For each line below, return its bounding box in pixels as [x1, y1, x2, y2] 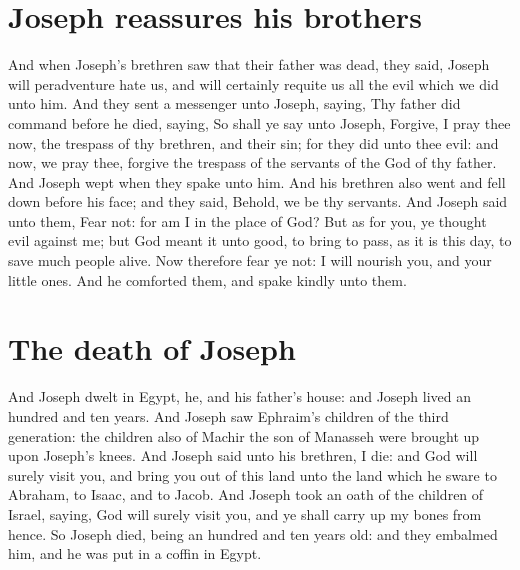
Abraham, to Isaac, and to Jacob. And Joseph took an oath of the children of [8, 484, 484, 505]
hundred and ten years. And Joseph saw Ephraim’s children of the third [8, 405, 449, 426]
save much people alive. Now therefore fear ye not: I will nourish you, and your [8, 250, 492, 271]
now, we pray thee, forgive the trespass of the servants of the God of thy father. [8, 152, 497, 173]
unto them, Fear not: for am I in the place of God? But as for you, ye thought [8, 210, 487, 231]
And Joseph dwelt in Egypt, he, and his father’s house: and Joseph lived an [8, 386, 472, 407]
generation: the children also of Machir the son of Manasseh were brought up [8, 425, 480, 446]
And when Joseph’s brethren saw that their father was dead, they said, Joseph [8, 54, 490, 75]
